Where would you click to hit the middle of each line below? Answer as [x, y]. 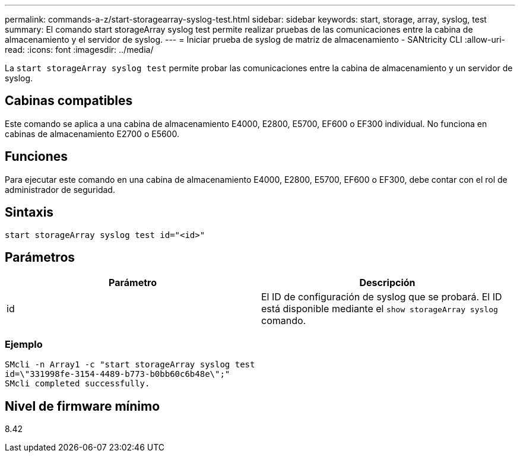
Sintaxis [29, 212]
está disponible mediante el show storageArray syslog [380, 309]
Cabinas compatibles [69, 101]
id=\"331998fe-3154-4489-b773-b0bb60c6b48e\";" [118, 374]
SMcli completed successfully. [77, 384]
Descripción [387, 283]
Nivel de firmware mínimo [83, 406]
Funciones [37, 157]
